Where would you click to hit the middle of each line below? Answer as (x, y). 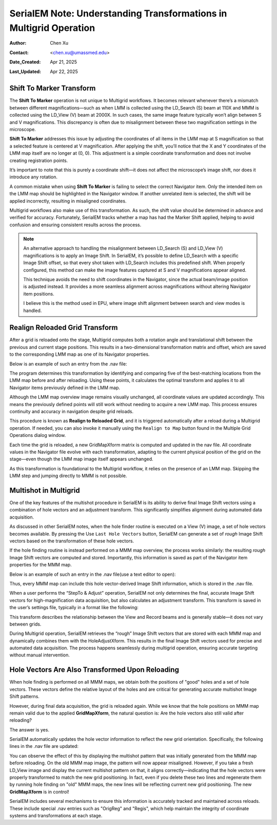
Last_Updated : (25, 71)
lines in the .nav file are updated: (44, 746)
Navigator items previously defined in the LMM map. (65, 388)
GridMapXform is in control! (39, 792)
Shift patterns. (24, 696)
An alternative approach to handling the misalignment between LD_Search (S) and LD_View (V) (123, 248)
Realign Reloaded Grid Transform (64, 328)
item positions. (39, 294)
